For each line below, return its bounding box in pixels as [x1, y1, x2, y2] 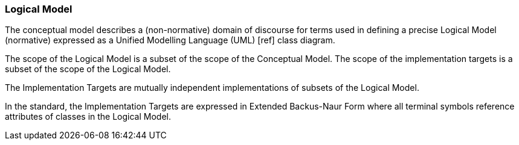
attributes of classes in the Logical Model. [5, 111, 172, 122]
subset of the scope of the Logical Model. [5, 64, 171, 75]
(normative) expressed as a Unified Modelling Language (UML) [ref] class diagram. [5, 35, 335, 46]
